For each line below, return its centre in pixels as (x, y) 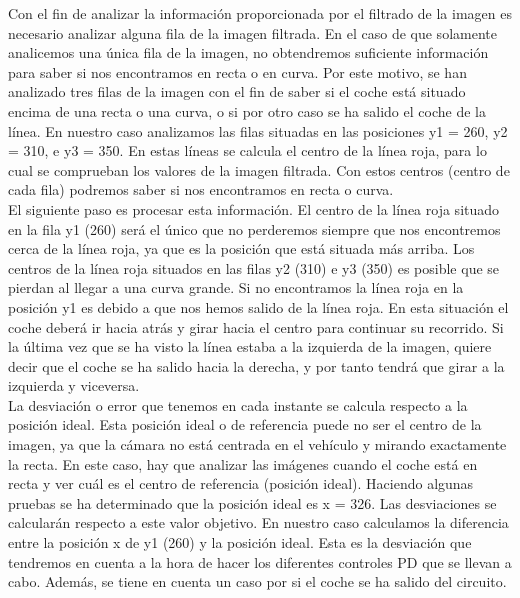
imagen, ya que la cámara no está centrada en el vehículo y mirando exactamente (257, 444)
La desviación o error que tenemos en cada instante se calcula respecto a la (238, 404)
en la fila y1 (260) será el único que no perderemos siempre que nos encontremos (254, 228)
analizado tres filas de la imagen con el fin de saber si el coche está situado (237, 91)
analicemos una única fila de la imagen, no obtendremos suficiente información (248, 52)
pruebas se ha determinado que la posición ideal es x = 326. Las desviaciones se (252, 502)
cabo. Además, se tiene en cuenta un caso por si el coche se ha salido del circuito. (257, 581)
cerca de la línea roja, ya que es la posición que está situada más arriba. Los (241, 248)
